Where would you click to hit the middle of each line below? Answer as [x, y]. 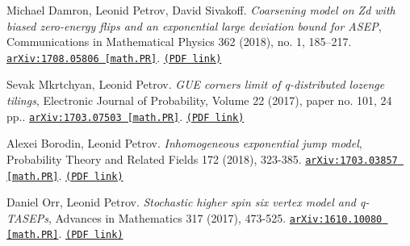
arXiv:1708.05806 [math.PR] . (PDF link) [114, 57]
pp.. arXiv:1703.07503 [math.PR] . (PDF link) [126, 116]
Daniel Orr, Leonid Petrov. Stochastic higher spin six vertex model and [181, 202]
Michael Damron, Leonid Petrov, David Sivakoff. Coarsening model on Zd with [201, 10]
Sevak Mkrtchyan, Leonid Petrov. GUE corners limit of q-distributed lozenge [196, 84]
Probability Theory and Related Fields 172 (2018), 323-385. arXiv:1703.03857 [202, 158]
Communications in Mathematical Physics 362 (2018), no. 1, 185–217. [179, 42]
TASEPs [27, 217]
